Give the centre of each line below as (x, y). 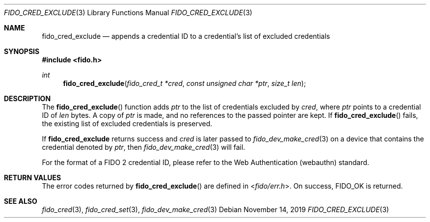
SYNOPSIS (22, 51)
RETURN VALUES (33, 178)
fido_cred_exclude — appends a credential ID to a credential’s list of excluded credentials (186, 36)
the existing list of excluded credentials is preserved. (127, 124)
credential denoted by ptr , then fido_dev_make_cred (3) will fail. (144, 147)
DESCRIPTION (27, 98)
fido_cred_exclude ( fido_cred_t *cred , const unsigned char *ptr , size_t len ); (185, 83)
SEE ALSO (21, 201)
